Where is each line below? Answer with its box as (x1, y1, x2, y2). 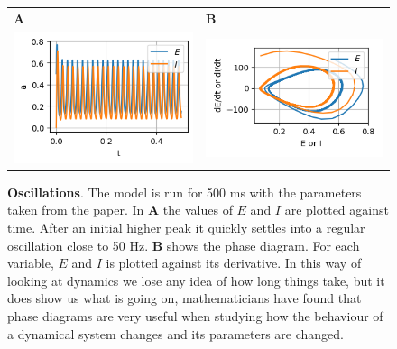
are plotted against (284, 200, 389, 219)
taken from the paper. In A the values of (7, 200, 233, 219)
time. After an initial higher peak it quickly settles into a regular (7, 218, 365, 237)
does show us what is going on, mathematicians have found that (7, 289, 362, 308)
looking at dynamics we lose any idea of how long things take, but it (7, 271, 385, 289)
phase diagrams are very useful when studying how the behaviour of (7, 307, 383, 326)
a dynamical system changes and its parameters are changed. (7, 324, 345, 343)
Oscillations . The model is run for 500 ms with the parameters (7, 182, 362, 201)
